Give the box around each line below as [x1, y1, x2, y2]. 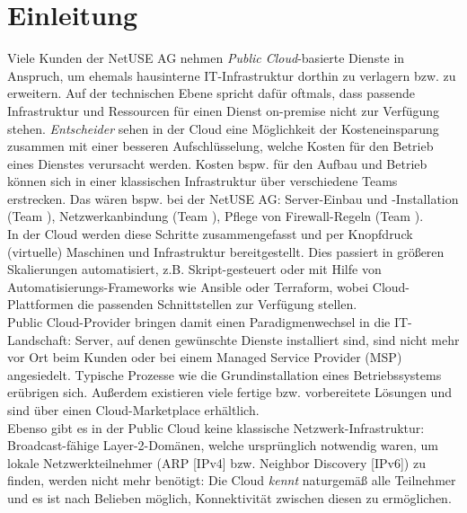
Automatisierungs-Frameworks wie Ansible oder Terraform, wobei [7, 277, 369, 296]
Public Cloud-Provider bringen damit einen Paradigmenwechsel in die [7, 313, 391, 332]
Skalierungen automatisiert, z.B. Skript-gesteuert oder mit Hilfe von [7, 260, 382, 279]
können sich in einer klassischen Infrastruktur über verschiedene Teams [7, 172, 398, 190]
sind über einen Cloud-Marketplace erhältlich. [7, 401, 260, 419]
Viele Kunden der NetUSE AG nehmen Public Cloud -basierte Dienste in [7, 49, 405, 67]
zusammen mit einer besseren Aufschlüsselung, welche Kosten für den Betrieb [7, 137, 434, 155]
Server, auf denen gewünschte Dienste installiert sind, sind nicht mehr [75, 330, 460, 349]
